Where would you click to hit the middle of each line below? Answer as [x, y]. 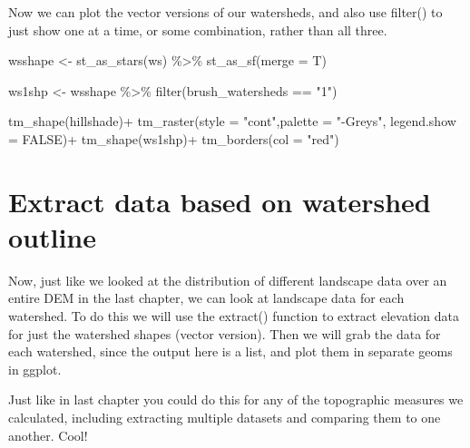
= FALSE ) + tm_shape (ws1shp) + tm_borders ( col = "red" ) [174, 138]
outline [53, 236]
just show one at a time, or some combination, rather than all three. [198, 29]
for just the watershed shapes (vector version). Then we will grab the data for [225, 333]
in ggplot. [35, 369]
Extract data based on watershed [220, 201]
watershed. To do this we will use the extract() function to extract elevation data [234, 316]
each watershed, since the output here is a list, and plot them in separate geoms [230, 351]
